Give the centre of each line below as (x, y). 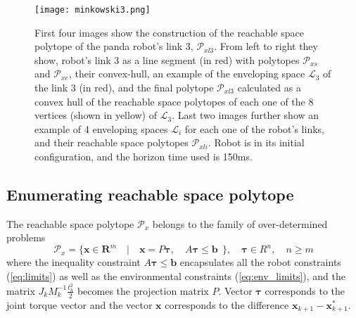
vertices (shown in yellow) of (96, 115)
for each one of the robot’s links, (254, 128)
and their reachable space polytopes (112, 142)
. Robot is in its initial (256, 142)
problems (26, 237)
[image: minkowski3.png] (93, 10)
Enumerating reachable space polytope (150, 194)
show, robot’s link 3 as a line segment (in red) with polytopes (167, 59)
